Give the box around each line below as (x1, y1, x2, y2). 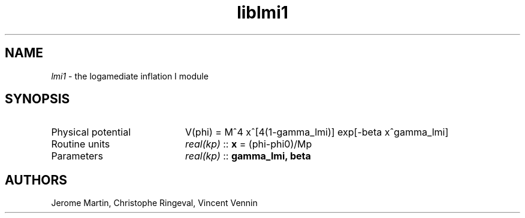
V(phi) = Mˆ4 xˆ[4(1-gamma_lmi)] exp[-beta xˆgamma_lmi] (185, 126, 449, 139)
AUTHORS (5, 172, 68, 188)
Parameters (51, 150, 103, 162)
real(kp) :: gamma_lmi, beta (185, 150, 311, 162)
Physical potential (51, 126, 131, 139)
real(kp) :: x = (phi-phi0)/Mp (185, 138, 312, 151)
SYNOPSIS (5, 91, 70, 107)
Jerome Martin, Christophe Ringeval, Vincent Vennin (51, 198, 258, 208)
